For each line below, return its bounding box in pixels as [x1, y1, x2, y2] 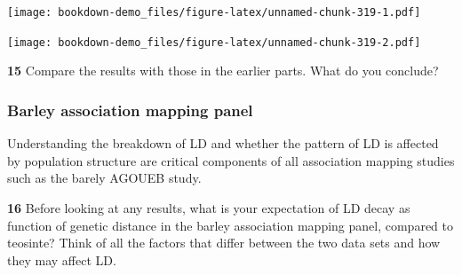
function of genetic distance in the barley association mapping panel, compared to [7, 216, 453, 234]
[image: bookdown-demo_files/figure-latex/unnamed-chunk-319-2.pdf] [7, 35, 421, 49]
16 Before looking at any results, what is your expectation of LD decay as [7, 198, 410, 216]
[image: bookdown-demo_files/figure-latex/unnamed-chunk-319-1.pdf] [7, 6, 421, 19]
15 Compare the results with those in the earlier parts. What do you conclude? [7, 61, 439, 80]
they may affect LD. [7, 250, 116, 269]
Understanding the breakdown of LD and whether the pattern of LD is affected [7, 134, 439, 153]
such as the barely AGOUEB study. [7, 169, 202, 187]
